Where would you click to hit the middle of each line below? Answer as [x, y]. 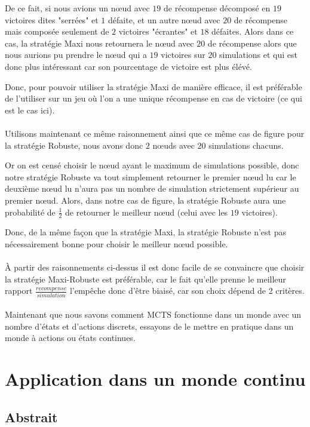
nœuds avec [174, 145]
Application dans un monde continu [155, 379]
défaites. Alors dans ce [253, 31]
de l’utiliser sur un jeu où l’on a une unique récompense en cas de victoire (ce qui [154, 98]
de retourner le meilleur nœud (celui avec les [147, 212]
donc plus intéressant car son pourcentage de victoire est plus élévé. [128, 66]
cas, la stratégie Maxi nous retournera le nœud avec [99, 43]
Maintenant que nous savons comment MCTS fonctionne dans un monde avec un [153, 314]
